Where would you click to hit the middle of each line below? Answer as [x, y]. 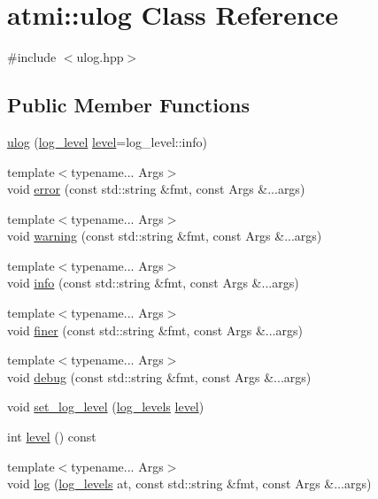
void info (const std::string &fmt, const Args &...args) [153, 283]
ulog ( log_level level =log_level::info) [107, 141]
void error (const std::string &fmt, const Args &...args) [156, 189]
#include [32, 57]
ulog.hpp [100, 57]
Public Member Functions [128, 105]
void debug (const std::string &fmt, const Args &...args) [159, 376]
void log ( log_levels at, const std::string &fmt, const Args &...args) [189, 484]
